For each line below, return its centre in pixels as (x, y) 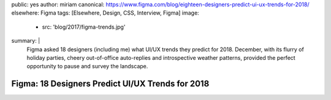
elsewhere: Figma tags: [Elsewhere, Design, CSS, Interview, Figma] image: (105, 13)
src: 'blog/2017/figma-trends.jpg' (84, 27)
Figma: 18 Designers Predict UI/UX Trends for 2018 (110, 84)
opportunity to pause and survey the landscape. (87, 66)
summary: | (26, 41)
